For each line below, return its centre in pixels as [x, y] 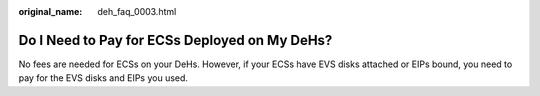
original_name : [50, 11]
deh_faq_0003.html [137, 11]
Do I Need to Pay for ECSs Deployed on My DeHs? [175, 40]
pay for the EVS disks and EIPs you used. [103, 78]
